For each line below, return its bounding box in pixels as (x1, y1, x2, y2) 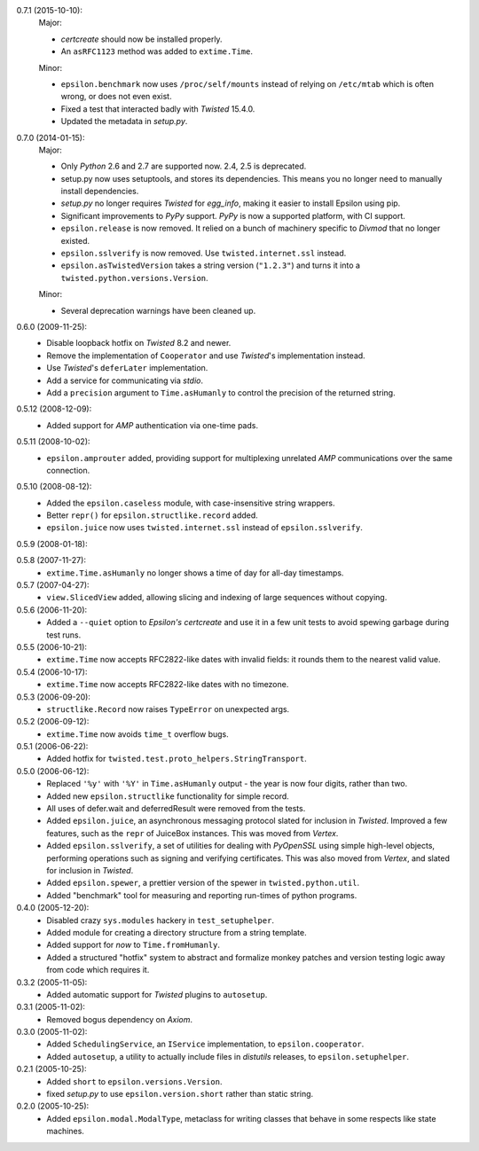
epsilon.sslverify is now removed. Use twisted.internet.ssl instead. (60, 248, 347, 259)
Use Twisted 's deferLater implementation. (46, 363, 208, 373)
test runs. (46, 630, 82, 640)
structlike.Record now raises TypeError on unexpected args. (46, 703, 290, 714)
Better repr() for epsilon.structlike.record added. (46, 510, 259, 521)
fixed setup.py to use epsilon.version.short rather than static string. (46, 1089, 314, 1100)
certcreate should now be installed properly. (60, 34, 223, 44)
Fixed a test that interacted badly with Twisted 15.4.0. (60, 103, 255, 114)
